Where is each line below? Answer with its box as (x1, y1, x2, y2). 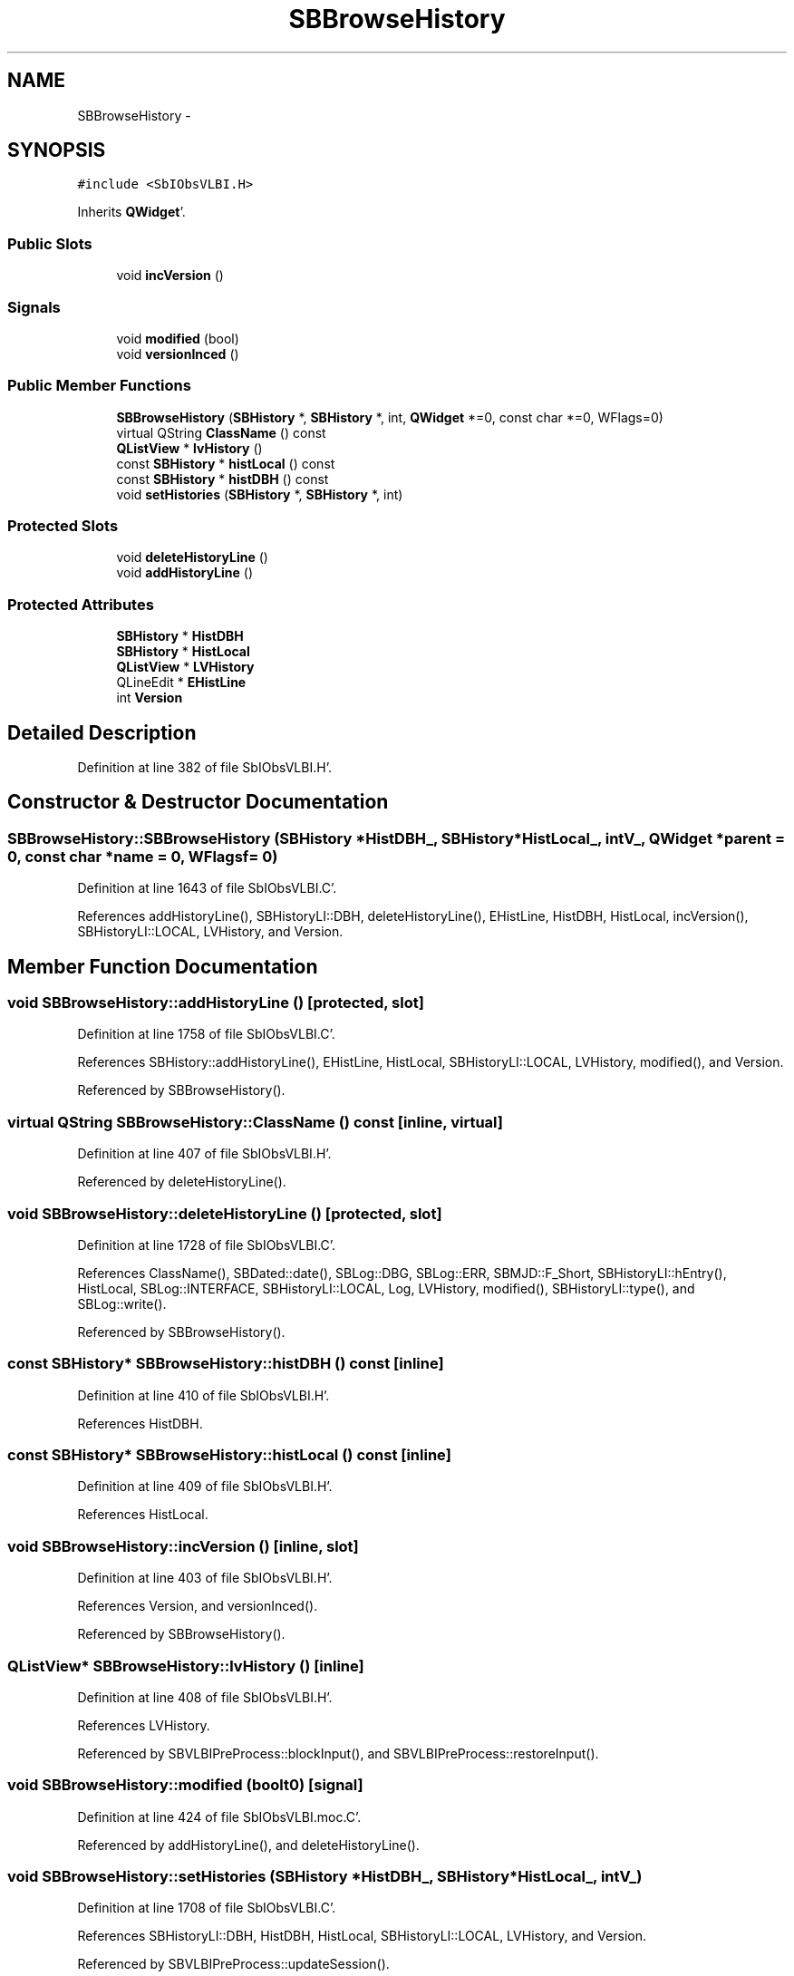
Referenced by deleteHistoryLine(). (77, 1174, 286, 1190)
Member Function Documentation (7, 954, 318, 978)
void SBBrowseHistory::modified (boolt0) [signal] (7, 1776, 363, 1795)
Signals (7, 297, 61, 316)
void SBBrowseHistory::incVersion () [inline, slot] (7, 1536, 359, 1555)
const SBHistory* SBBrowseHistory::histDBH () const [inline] (7, 1354, 444, 1373)
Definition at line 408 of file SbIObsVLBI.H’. (77, 1689, 333, 1705)
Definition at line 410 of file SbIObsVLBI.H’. (77, 1387, 330, 1403)
